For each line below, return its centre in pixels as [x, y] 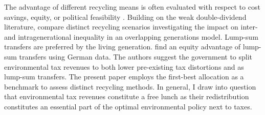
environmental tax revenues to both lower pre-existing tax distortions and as [124, 66]
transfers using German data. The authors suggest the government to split [136, 56]
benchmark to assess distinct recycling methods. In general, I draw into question [130, 86]
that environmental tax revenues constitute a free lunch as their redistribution [127, 96]
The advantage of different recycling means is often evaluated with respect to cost [132, 7]
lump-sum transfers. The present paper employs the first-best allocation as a [124, 77]
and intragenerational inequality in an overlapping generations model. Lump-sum [131, 36]
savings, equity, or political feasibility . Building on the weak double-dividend [125, 17]
